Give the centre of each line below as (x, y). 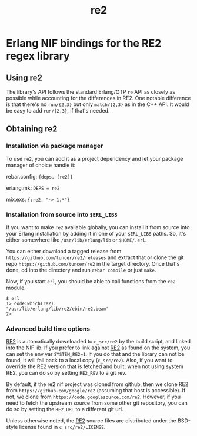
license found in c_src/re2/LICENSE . (62, 427)
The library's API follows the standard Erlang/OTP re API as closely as (91, 92)
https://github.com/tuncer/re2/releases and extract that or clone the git (95, 257)
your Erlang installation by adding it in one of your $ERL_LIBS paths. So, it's (96, 233)
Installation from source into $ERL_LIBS (62, 214)
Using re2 (24, 77)
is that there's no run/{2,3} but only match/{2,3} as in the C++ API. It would (98, 104)
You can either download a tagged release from (64, 251)
